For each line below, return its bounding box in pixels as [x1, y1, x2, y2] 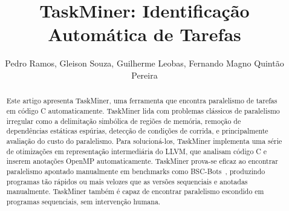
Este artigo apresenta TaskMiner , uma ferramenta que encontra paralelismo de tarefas [6, 96, 278, 106]
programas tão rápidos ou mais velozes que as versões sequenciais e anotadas [6, 176, 248, 186]
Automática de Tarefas [48, 22, 241, 47]
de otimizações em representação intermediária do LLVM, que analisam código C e [6, 146, 267, 156]
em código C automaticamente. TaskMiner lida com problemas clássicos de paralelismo [6, 105, 280, 115]
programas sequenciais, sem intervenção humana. [6, 196, 161, 206]
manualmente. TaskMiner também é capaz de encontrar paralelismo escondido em [6, 186, 264, 196]
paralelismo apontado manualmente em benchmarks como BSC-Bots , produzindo [6, 166, 265, 176]
